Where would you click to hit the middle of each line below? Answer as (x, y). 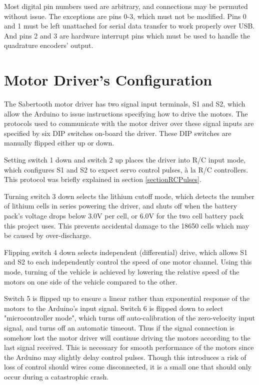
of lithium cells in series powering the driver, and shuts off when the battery (121, 206)
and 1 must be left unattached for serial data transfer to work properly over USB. (129, 26)
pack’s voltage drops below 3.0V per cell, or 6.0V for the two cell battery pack (124, 216)
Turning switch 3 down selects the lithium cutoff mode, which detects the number (129, 196)
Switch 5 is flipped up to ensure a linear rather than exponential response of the (127, 298)
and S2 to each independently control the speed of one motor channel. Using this (128, 262)
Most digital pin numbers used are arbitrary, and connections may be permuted (126, 6)
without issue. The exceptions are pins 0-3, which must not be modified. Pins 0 (125, 16)
